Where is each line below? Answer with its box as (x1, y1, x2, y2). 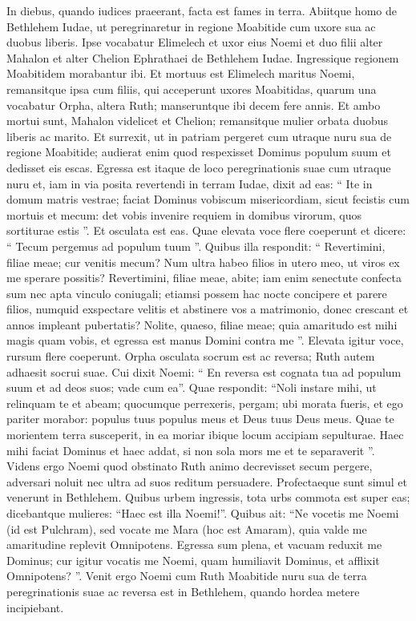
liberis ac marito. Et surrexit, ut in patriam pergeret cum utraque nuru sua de (6, 127, 392, 144)
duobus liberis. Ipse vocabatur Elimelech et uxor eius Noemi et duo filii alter (6, 34, 383, 50)
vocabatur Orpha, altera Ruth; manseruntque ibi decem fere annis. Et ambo (6, 96, 381, 113)
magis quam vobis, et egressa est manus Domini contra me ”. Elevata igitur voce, (6, 332, 404, 349)
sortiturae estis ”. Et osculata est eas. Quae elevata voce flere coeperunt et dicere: (6, 222, 406, 239)
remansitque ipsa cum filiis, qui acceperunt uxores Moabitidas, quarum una (6, 80, 377, 97)
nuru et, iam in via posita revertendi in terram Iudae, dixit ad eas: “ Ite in (6, 175, 373, 192)
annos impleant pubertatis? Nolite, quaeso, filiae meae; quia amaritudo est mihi (6, 316, 398, 333)
